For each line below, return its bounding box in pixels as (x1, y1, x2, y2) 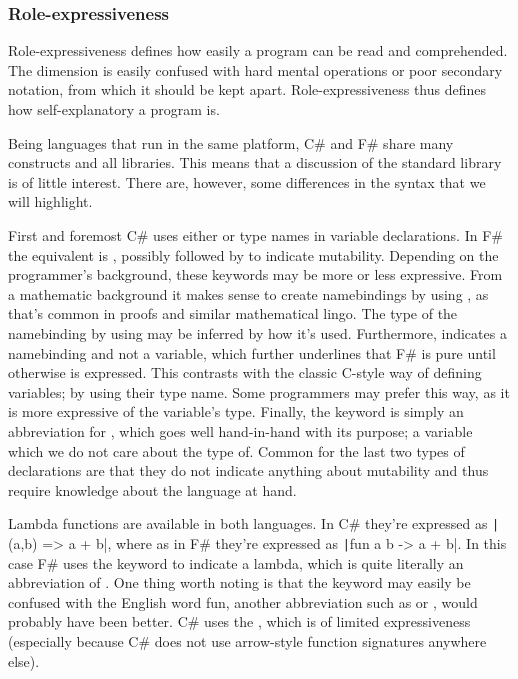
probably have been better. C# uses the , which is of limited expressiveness (8, 611, 471, 632)
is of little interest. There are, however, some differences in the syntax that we (8, 171, 486, 192)
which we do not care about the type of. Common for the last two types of (8, 440, 465, 461)
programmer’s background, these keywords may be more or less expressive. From (8, 264, 503, 285)
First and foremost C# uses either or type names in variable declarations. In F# (8, 224, 503, 245)
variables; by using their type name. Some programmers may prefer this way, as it (8, 381, 510, 402)
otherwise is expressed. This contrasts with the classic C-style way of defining (8, 362, 482, 383)
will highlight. (8, 191, 93, 212)
